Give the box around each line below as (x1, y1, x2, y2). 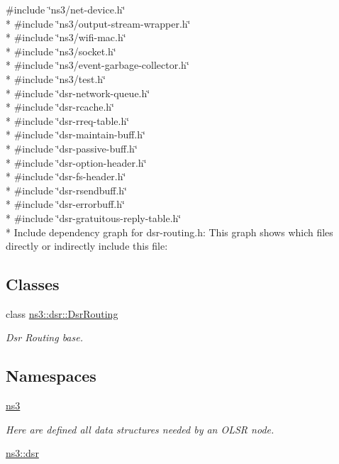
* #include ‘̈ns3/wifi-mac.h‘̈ (6, 30, 126, 45)
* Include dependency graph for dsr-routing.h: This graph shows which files (6, 224, 333, 239)
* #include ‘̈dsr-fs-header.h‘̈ (6, 169, 126, 184)
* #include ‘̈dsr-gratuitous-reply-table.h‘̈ (6, 210, 182, 225)
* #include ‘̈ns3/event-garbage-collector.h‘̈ (6, 57, 189, 72)
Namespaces (6, 365, 96, 387)
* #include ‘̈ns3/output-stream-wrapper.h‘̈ (6, 16, 191, 31)
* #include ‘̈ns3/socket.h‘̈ (6, 43, 116, 58)
